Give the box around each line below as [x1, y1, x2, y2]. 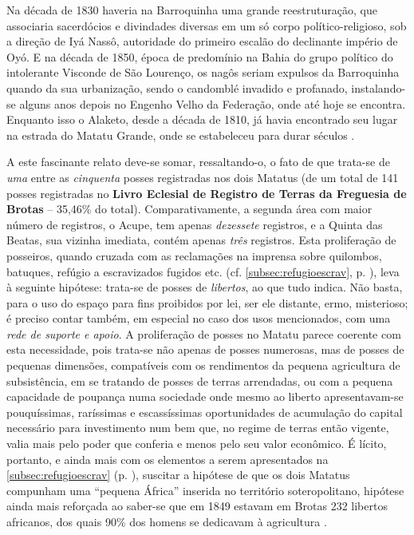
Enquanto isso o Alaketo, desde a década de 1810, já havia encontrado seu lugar [6, 111, 398, 128]
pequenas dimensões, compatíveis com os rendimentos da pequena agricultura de [6, 357, 400, 374]
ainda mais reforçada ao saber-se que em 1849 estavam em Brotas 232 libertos [6, 497, 388, 514]
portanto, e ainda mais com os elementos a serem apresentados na [6, 450, 329, 467]
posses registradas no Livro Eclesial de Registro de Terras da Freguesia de [6, 184, 407, 201]
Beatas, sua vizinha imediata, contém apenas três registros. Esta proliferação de [6, 232, 396, 248]
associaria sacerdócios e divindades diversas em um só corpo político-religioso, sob [6, 17, 407, 34]
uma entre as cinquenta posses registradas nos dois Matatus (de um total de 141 [6, 168, 399, 185]
